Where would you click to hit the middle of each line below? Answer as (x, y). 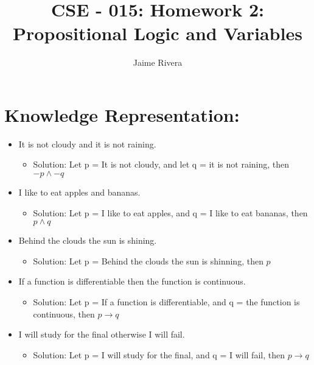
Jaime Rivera (158, 62)
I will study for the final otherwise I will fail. (102, 334)
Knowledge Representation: (122, 114)
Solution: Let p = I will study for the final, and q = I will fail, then (159, 354)
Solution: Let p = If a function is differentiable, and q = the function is (166, 302)
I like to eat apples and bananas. (79, 192)
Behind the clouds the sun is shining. (88, 240)
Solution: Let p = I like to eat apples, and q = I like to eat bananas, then (170, 212)
